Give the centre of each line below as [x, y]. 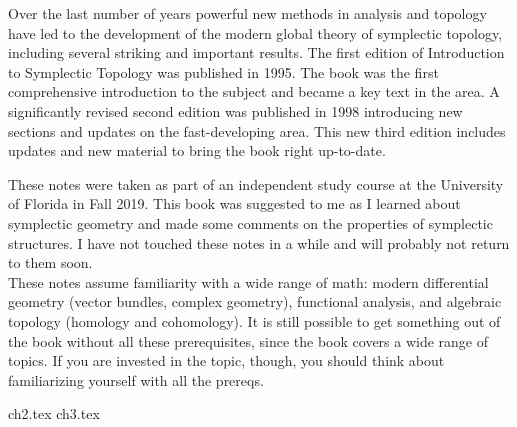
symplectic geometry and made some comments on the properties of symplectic [250, 222]
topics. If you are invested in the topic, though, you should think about [226, 360]
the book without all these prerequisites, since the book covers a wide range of [248, 340]
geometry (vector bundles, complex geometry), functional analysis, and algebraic [255, 301]
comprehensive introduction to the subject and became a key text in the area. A [254, 91]
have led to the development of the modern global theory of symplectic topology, [255, 32]
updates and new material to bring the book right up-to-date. [197, 150]
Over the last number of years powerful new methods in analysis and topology [247, 13]
